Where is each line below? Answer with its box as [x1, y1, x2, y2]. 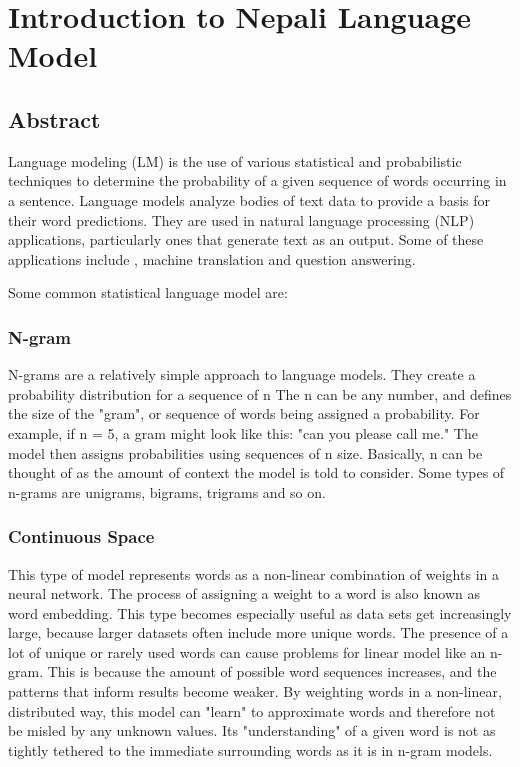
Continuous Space [8, 524, 155, 549]
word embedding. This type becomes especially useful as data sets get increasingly [8, 602, 512, 623]
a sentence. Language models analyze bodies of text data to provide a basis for [8, 189, 491, 210]
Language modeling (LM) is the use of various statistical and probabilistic [8, 150, 462, 171]
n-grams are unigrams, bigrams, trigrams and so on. [8, 481, 326, 502]
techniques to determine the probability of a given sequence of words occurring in [8, 170, 507, 191]
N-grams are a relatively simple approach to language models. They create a [8, 364, 476, 385]
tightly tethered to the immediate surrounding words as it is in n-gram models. [8, 739, 493, 760]
